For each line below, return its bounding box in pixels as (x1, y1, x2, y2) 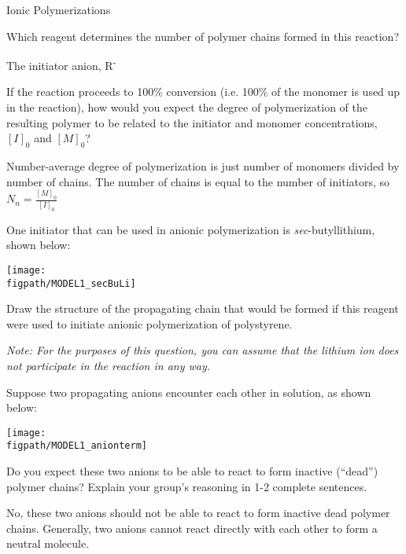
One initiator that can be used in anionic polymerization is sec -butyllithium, (6, 221, 375, 237)
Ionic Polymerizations (6, 2, 111, 17)
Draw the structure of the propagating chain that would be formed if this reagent (6, 300, 399, 317)
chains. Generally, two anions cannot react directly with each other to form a (6, 519, 378, 536)
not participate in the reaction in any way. (6, 358, 211, 374)
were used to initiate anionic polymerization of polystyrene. (6, 315, 293, 332)
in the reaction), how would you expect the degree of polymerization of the (6, 99, 368, 116)
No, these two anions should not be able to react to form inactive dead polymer (6, 504, 390, 521)
